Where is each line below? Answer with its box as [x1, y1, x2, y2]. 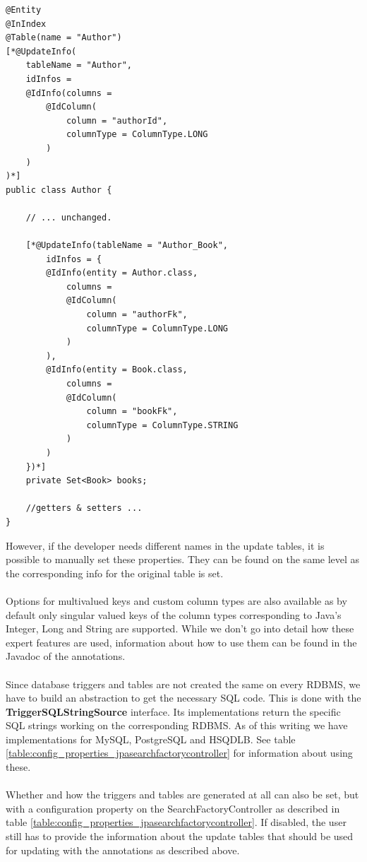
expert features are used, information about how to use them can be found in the [6, 634, 357, 649]
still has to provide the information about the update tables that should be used [6, 829, 354, 844]
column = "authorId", [66, 115, 168, 126]
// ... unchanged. [25, 212, 112, 223]
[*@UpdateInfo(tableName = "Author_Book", [25, 240, 228, 251]
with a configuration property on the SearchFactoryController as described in [6, 801, 340, 815]
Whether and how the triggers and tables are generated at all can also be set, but [6, 787, 359, 802]
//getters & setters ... [25, 503, 143, 514]
